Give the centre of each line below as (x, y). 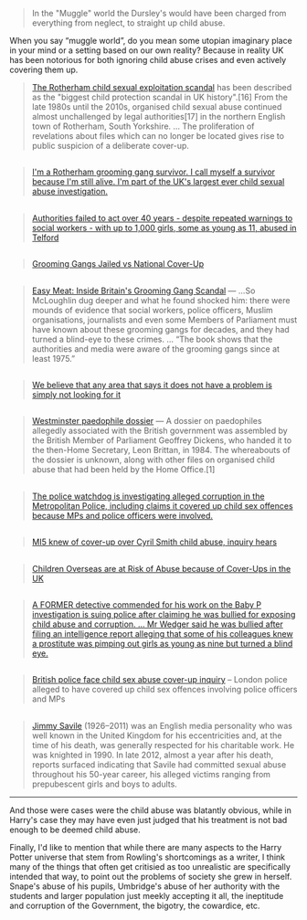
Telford (45, 238)
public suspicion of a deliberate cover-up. (111, 146)
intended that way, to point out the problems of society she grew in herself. (151, 876)
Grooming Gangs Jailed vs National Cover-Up (117, 264)
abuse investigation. (69, 192)
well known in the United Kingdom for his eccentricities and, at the (157, 735)
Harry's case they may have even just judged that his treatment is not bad (148, 820)
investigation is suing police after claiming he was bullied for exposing (164, 614)
